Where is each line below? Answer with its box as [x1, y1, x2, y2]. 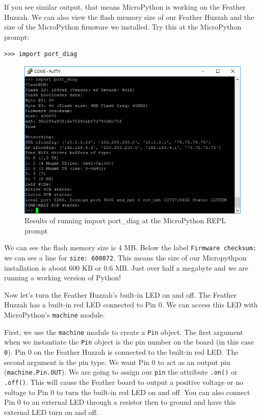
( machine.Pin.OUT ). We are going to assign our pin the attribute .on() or [4, 366, 238, 377]
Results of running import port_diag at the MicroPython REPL [24, 215, 226, 226]
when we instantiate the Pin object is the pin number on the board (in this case [4, 336, 254, 347]
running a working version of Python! [4, 272, 121, 283]
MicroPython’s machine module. [4, 309, 105, 320]
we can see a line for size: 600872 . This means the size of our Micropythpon [4, 252, 247, 263]
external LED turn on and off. [4, 406, 98, 417]
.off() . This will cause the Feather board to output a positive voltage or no [4, 376, 243, 387]
